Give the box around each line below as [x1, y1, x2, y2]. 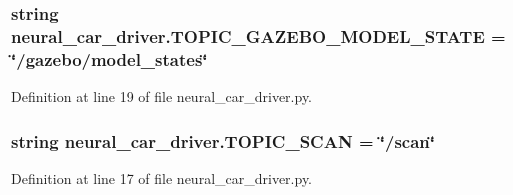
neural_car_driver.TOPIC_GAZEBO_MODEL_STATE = [11, 23, 506, 48]
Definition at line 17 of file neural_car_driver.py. [11, 167, 313, 188]
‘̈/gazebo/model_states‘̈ [11, 46, 208, 71]
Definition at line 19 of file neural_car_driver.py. [11, 86, 313, 107]
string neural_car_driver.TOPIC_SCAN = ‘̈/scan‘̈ [11, 128, 436, 153]
